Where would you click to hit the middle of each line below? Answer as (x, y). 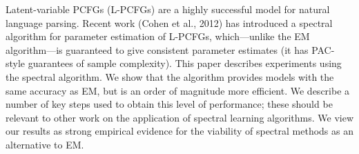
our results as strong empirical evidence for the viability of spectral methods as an (179, 131)
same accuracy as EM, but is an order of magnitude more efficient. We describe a (178, 90)
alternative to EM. (45, 144)
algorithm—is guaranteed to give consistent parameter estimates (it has (157, 49)
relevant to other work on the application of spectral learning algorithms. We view (180, 117)
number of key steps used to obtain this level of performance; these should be (169, 104)
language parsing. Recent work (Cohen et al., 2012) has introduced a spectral (169, 22)
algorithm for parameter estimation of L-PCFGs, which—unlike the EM (158, 36)
